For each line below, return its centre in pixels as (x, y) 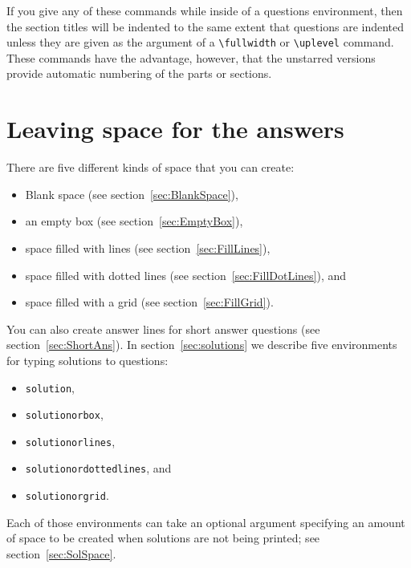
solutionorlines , (70, 441)
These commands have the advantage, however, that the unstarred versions (191, 57)
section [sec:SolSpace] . (61, 553)
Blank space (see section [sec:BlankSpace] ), (132, 194)
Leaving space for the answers (175, 129)
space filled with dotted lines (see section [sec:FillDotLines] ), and (186, 275)
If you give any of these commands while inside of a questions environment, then (205, 10)
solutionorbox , (64, 414)
